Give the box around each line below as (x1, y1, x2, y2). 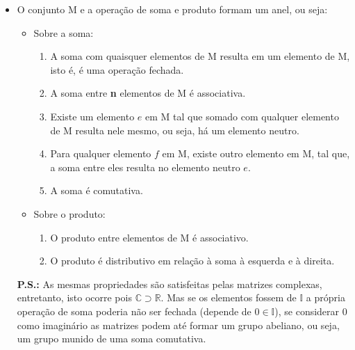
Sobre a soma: (33, 25, 94, 40)
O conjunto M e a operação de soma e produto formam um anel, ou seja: (17, 2, 328, 16)
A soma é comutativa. (50, 183, 143, 198)
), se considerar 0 (274, 303, 347, 318)
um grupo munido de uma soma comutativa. (17, 331, 206, 346)
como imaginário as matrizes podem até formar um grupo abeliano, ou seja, (17, 317, 340, 332)
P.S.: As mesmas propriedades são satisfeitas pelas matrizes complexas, (17, 276, 322, 291)
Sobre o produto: (33, 206, 106, 221)
